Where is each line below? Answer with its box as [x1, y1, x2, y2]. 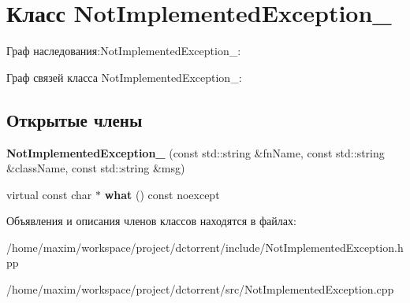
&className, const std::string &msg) [6, 160, 185, 176]
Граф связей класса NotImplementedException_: [6, 68, 242, 85]
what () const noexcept [104, 186, 220, 202]
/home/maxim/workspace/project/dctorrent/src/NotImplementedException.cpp [6, 281, 394, 297]
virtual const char [6, 186, 92, 202]
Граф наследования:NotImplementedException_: [6, 42, 241, 59]
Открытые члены [6, 107, 143, 131]
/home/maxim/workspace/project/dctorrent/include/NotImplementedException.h [6, 238, 404, 255]
